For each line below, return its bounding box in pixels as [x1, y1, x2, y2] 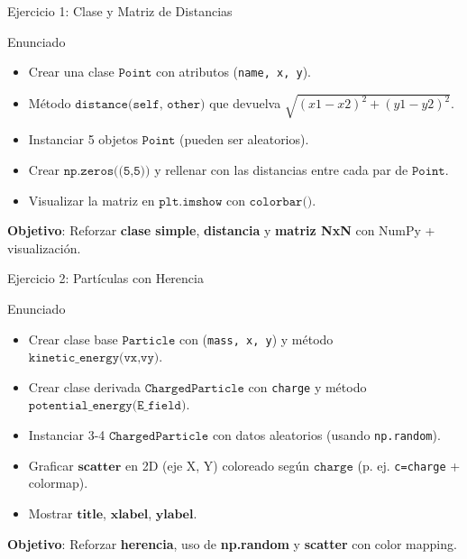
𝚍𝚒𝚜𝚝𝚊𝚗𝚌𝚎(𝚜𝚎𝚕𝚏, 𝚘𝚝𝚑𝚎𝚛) [75, 98, 206, 112]
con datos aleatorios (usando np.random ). [212, 426, 441, 444]
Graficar [28, 455, 74, 474]
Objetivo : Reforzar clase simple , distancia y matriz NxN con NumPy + [7, 221, 435, 240]
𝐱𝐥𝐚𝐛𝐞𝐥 [110, 508, 149, 521]
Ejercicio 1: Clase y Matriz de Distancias [7, 2, 233, 20]
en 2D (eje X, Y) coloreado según [124, 455, 310, 474]
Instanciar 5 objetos [28, 130, 138, 149]
